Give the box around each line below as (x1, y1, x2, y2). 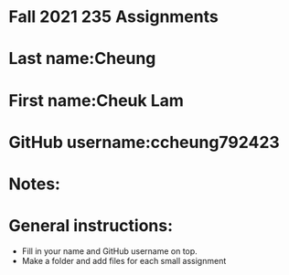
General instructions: (8, 216, 174, 237)
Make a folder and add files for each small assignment (21, 255, 227, 266)
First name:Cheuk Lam (8, 90, 185, 111)
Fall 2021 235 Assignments (8, 6, 219, 27)
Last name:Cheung (8, 48, 156, 69)
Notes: (8, 174, 61, 194)
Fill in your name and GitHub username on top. (21, 245, 198, 257)
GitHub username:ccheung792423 (8, 132, 280, 153)
